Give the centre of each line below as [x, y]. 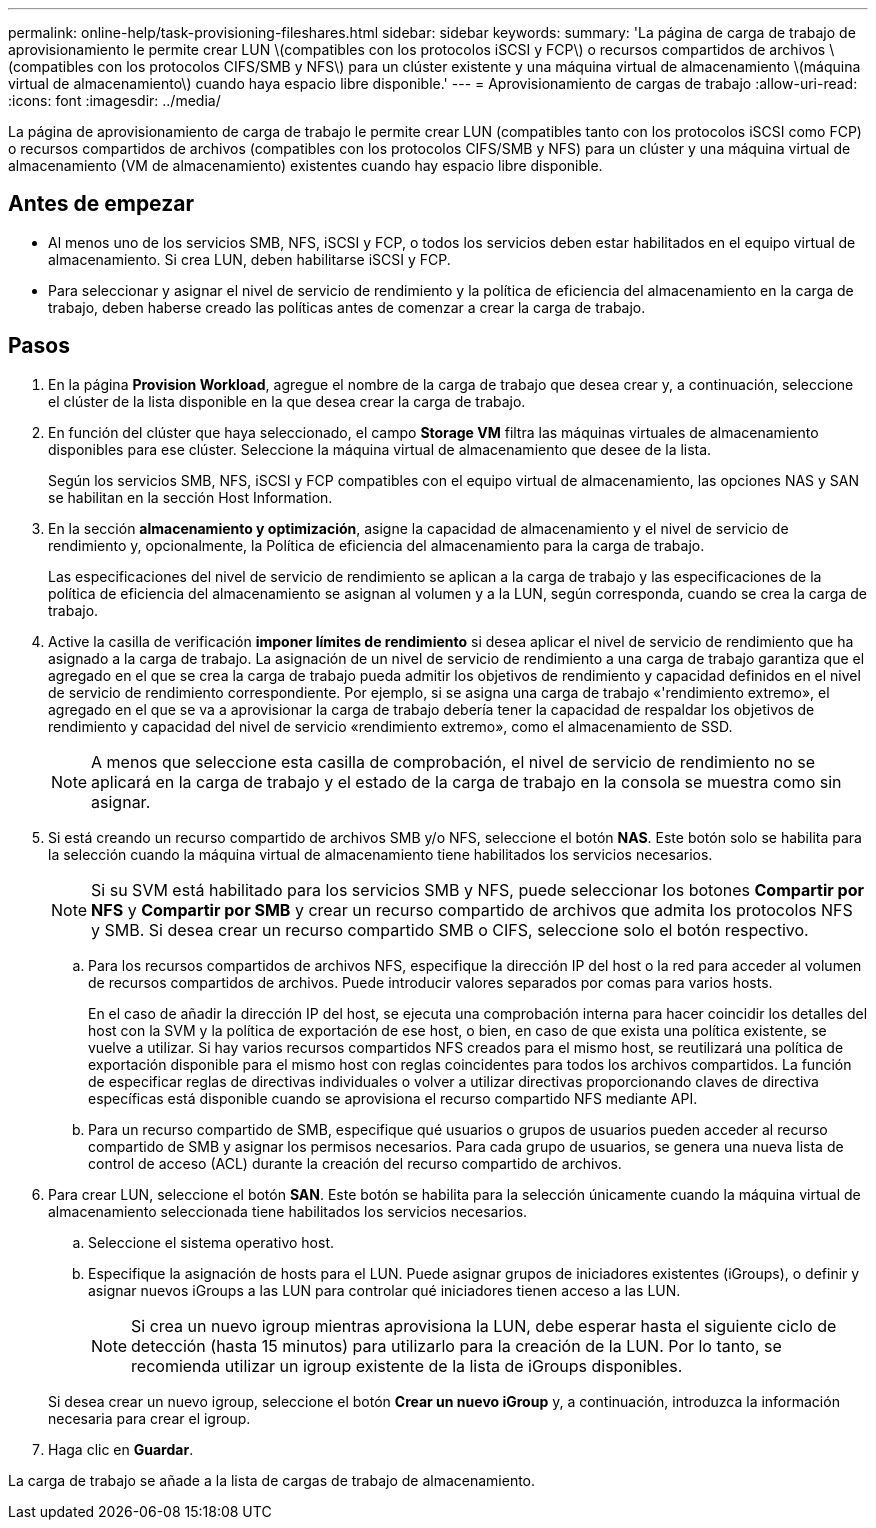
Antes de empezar [101, 204]
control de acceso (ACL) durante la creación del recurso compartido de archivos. [355, 1163]
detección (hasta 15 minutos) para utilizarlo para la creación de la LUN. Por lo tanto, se [456, 1345]
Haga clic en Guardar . [121, 1449]
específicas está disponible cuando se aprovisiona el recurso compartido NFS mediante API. [393, 1098]
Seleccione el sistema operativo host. [211, 1242]
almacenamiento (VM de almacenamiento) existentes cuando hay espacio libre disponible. [305, 165]
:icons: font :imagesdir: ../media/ [114, 100]
